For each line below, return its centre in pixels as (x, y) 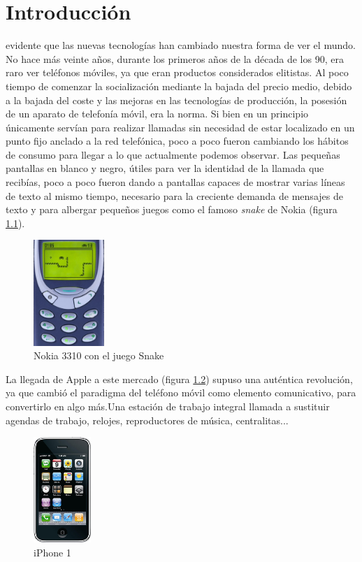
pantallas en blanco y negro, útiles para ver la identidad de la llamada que (165, 168)
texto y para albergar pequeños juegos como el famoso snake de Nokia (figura (172, 209)
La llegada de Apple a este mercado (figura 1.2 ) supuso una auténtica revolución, (179, 379)
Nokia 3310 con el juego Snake (99, 355)
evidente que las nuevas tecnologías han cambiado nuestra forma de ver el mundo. (181, 45)
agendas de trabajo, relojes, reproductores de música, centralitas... (147, 420)
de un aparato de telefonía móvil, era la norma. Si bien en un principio (157, 114)
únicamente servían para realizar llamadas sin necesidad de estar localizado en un (180, 127)
